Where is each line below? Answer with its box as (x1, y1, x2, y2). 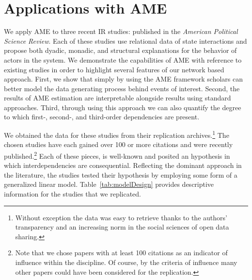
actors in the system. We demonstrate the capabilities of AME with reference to (4, 54, 242, 65)
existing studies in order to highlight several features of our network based (4, 64, 224, 74)
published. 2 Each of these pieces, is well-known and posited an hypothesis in (4, 149, 230, 161)
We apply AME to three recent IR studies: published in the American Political (4, 26, 238, 36)
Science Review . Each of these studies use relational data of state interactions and (4, 35, 247, 46)
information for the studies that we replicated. (4, 188, 142, 198)
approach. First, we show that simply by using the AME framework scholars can (4, 74, 243, 84)
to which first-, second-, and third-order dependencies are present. (4, 112, 200, 122)
